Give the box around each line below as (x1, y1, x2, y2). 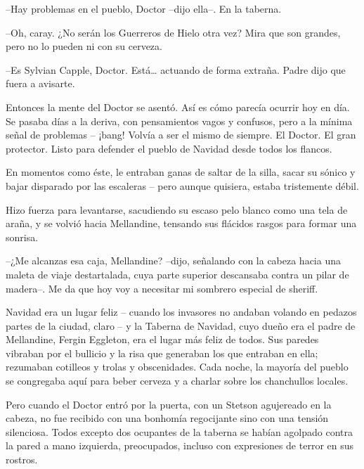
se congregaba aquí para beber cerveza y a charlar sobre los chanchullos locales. (6, 373, 349, 388)
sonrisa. (6, 229, 39, 244)
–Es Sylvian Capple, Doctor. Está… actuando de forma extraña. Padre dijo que (6, 62, 346, 77)
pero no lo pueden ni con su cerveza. (6, 39, 162, 53)
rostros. (6, 452, 38, 467)
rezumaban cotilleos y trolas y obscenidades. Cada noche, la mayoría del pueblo (6, 359, 349, 374)
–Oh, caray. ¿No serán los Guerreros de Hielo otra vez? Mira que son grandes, (6, 25, 341, 39)
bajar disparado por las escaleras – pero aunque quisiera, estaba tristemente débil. (6, 178, 359, 193)
